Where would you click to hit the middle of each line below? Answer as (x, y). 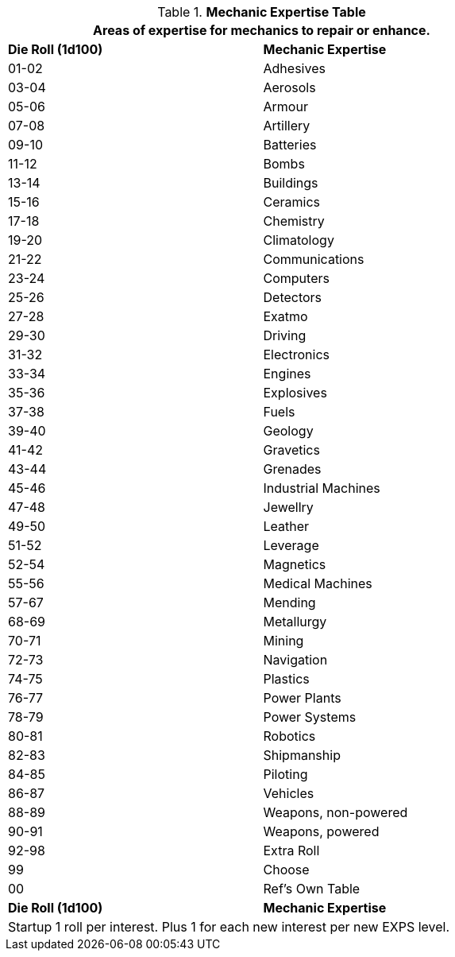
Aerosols (289, 87)
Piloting (285, 774)
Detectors (293, 297)
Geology (288, 431)
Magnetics (295, 564)
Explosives (295, 393)
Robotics (289, 736)
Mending (289, 602)
